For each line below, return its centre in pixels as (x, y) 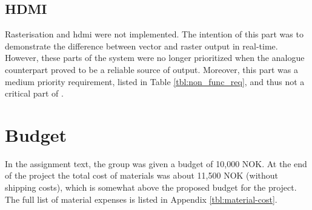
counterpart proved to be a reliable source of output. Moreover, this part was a (151, 69)
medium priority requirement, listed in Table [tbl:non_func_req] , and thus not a (155, 81)
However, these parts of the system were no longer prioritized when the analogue (155, 58)
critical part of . (34, 93)
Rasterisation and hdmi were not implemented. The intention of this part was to (154, 34)
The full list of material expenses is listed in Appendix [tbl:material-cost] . (141, 199)
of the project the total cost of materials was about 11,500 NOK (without (142, 175)
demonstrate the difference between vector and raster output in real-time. (141, 46)
